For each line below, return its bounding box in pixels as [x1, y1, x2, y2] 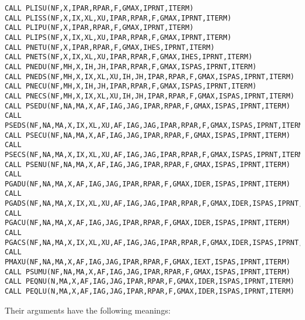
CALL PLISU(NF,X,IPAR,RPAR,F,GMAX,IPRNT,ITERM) [5, 4, 194, 12]
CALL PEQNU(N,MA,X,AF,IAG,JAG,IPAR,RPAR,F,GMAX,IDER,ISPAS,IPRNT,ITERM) [5, 277, 294, 286]
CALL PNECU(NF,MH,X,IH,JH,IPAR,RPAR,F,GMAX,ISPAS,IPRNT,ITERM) [5, 82, 257, 91]
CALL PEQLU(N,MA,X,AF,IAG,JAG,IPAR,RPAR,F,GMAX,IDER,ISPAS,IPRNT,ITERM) [5, 287, 294, 296]
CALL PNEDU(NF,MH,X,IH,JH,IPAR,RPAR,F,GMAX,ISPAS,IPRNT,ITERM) [5, 62, 257, 71]
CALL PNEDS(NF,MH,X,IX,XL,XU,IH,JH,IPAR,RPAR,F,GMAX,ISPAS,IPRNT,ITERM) [5, 72, 294, 81]
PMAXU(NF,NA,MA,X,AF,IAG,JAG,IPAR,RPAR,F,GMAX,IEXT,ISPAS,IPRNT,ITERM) [5, 258, 290, 267]
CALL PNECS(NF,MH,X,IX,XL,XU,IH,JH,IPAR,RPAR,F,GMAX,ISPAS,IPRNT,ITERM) [5, 91, 294, 100]
